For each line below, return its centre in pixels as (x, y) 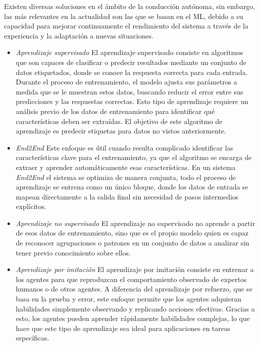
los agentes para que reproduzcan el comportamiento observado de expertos (131, 279)
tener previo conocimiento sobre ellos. (73, 252)
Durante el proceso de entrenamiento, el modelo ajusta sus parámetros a (127, 82)
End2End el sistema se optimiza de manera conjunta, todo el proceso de (126, 177)
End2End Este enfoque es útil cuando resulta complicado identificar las (125, 147)
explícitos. (31, 206)
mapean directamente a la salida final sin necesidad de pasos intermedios (127, 196)
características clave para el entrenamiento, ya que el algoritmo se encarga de (134, 157)
